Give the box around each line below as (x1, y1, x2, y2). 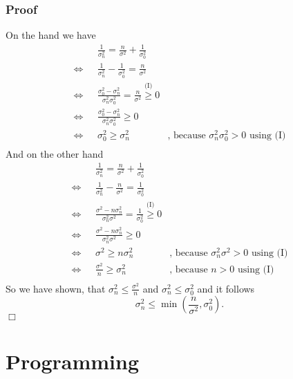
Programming (6, 346, 139, 375)
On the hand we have (6, 28, 96, 42)
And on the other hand (6, 146, 104, 160)
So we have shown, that (6, 281, 106, 295)
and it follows (197, 281, 255, 295)
